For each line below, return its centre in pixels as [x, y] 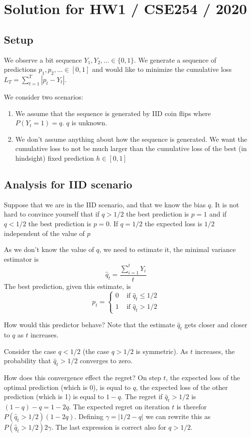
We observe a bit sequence [43, 59]
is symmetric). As [162, 351]
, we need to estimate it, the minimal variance [167, 249]
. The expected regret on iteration [119, 407]
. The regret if [142, 396]
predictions [20, 69]
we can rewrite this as [178, 416]
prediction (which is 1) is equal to [54, 396]
